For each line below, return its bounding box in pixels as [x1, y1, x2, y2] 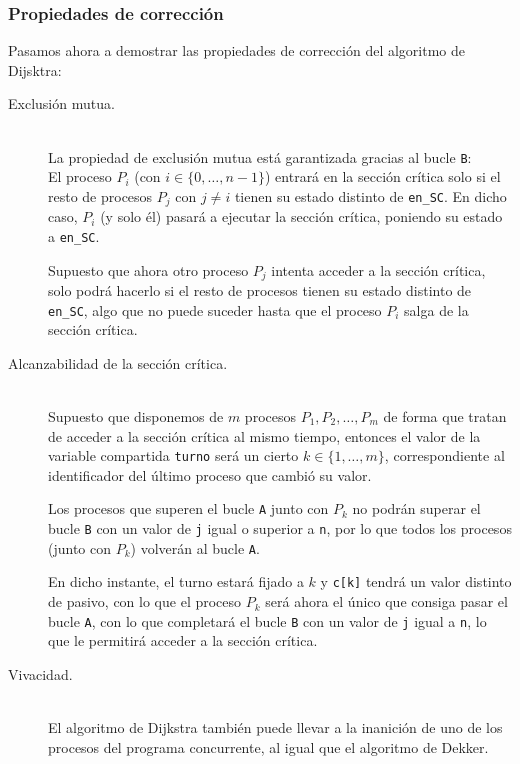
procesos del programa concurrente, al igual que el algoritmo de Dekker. [48, 736, 489, 757]
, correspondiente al [384, 445, 505, 466]
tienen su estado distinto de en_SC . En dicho [234, 185, 507, 206]
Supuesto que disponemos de [48, 406, 224, 427]
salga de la [404, 299, 469, 320]
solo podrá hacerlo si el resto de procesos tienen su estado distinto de [48, 280, 472, 300]
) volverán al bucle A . [130, 537, 260, 558]
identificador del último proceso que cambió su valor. [48, 464, 372, 485]
